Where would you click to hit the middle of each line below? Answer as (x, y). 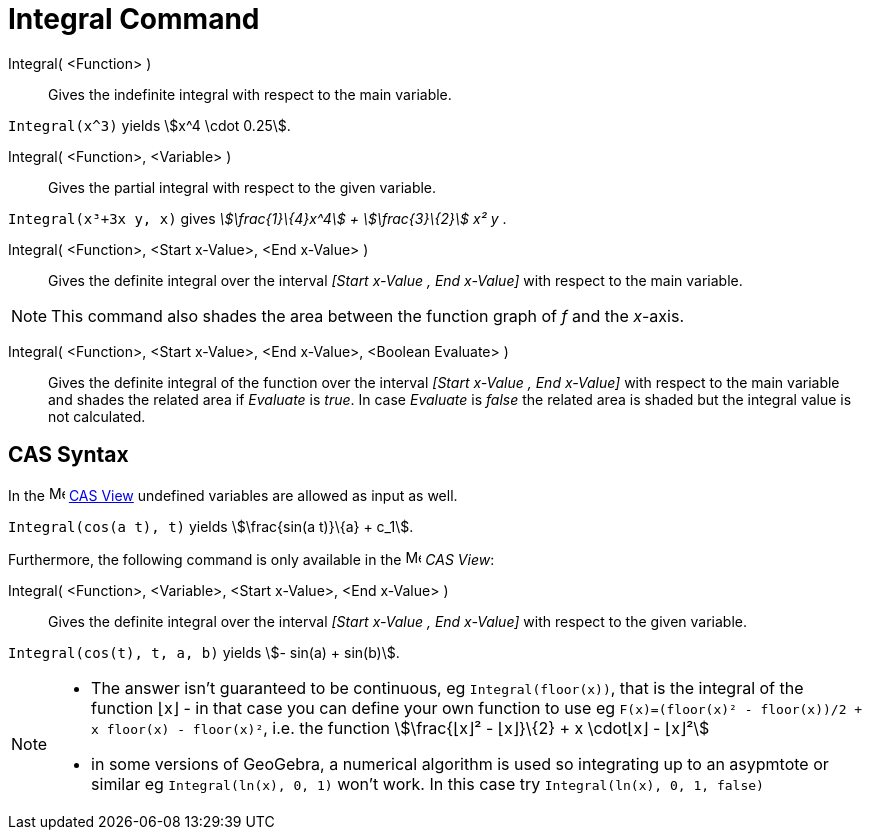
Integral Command (134, 19)
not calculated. (97, 416)
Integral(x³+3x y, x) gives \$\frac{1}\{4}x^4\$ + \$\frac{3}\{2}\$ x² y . (257, 218)
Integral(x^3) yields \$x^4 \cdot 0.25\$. (149, 125)
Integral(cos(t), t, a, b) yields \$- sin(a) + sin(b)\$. (204, 652)
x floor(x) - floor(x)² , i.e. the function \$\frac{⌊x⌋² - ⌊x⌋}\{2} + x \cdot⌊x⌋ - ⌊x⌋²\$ (400, 727)
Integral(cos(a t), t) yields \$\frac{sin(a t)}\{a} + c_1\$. (211, 526)
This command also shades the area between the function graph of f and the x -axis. (368, 315)
